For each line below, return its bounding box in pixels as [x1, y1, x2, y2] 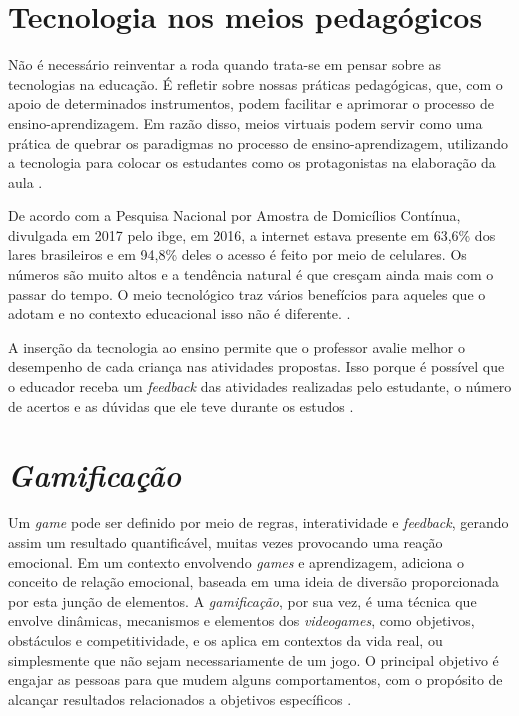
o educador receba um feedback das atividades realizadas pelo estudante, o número [8, 376, 512, 397]
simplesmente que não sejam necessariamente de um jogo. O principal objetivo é [8, 649, 499, 670]
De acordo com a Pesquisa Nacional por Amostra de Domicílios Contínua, [8, 205, 461, 226]
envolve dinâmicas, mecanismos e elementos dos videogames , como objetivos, [8, 610, 475, 631]
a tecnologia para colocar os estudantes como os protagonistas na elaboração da [8, 152, 496, 173]
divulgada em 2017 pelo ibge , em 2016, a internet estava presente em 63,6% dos [8, 224, 496, 245]
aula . [8, 171, 43, 192]
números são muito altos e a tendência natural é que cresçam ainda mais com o [8, 264, 494, 285]
